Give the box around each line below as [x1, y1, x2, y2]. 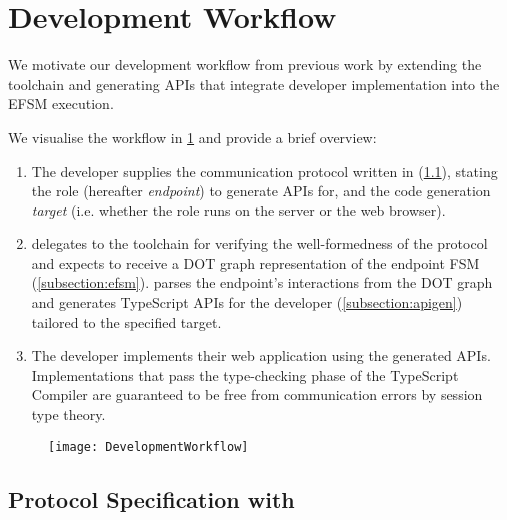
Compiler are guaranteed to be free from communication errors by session [31, 384, 483, 405]
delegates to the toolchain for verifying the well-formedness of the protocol [31, 233, 488, 254]
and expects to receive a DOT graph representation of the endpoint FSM [31, 252, 480, 273]
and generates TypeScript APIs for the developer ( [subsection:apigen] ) [31, 292, 463, 313]
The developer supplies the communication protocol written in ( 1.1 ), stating [31, 160, 498, 181]
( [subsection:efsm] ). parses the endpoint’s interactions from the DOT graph [31, 272, 493, 293]
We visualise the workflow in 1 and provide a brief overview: [8, 126, 377, 147]
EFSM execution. [8, 93, 114, 114]
